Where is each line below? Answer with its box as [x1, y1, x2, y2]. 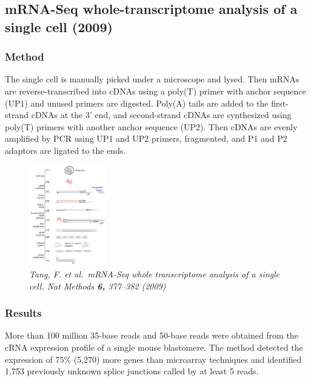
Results [5, 305, 42, 320]
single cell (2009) [5, 17, 113, 36]
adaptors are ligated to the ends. [5, 144, 126, 156]
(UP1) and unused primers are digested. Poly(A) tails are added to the [5, 96, 269, 109]
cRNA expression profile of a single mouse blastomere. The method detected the [5, 341, 303, 354]
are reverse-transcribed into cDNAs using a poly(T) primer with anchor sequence [5, 84, 306, 97]
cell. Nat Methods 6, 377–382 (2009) [29, 279, 166, 292]
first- [271, 96, 289, 109]
